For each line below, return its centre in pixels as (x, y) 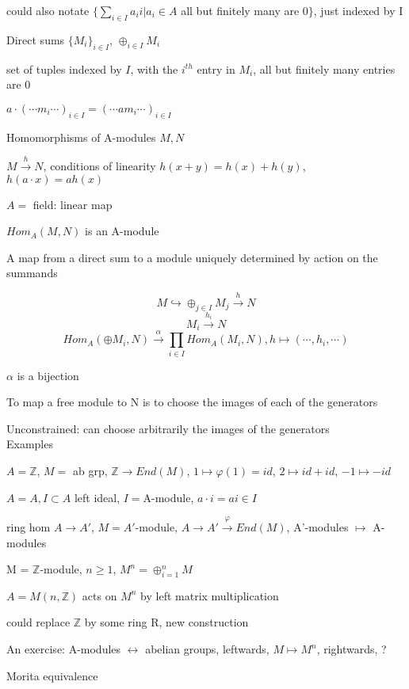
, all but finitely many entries (324, 69)
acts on (99, 595)
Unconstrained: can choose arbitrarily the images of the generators (168, 428)
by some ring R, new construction (166, 622)
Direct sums (36, 39)
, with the (154, 69)
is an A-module (122, 231)
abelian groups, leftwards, (207, 649)
